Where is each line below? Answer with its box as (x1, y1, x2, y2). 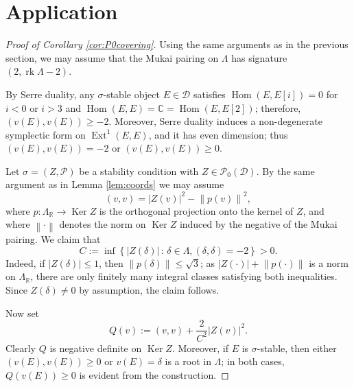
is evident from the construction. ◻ (79, 367, 229, 382)
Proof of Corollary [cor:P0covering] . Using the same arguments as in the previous (5, 37, 349, 51)
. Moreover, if (172, 340, 228, 355)
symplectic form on (5, 127, 86, 141)
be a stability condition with (79, 163, 199, 178)
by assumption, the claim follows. (79, 282, 220, 296)
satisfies (193, 86, 226, 101)
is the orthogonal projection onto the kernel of (99, 203, 294, 218)
